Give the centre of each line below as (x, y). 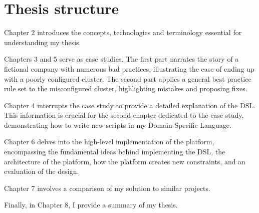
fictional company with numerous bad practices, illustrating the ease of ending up (129, 68)
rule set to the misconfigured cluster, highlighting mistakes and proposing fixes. (126, 88)
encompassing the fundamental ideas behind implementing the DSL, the (115, 152)
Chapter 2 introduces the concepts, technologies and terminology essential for (123, 32)
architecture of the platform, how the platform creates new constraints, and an (125, 161)
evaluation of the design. (42, 171)
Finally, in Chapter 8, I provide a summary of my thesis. (91, 205)
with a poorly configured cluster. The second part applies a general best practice (128, 78)
